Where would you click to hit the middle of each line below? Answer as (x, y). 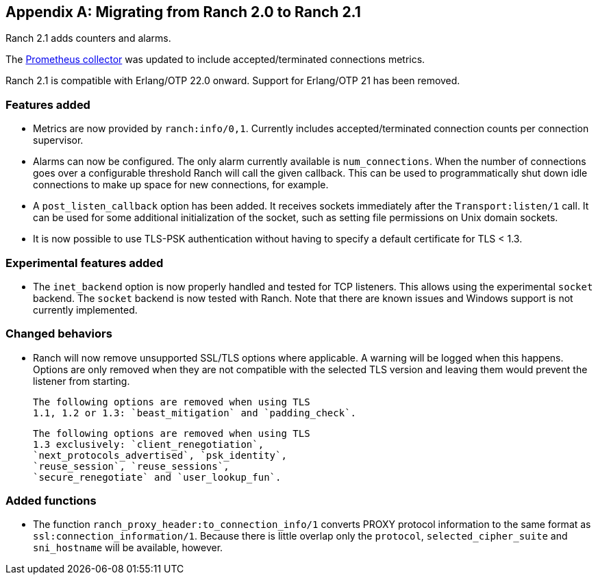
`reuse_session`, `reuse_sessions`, (131, 466)
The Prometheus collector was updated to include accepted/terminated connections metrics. (215, 60)
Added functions (51, 501)
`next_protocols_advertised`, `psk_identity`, (160, 455)
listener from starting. (82, 381)
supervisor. (58, 140)
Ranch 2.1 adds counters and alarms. (88, 38)
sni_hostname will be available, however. (128, 548)
